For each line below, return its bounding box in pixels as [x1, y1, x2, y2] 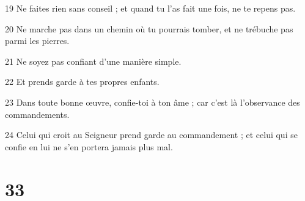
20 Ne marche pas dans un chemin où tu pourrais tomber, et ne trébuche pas [5, 22, 293, 35]
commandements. [5, 108, 70, 120]
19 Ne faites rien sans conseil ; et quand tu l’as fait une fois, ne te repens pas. [5, 2, 296, 14]
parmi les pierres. [5, 34, 70, 47]
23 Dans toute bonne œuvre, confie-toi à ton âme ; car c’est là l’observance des [5, 95, 300, 108]
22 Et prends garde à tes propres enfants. [5, 75, 160, 88]
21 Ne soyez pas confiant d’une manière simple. [5, 54, 182, 67]
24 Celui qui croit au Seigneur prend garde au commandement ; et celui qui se [5, 128, 298, 141]
